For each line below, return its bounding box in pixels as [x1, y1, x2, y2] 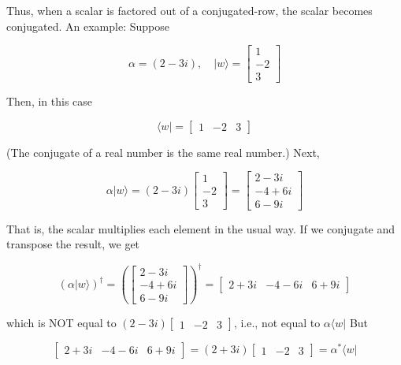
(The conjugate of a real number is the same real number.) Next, [6, 143, 320, 160]
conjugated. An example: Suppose [6, 17, 169, 34]
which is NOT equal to [6, 315, 117, 331]
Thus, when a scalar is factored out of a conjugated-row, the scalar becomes [6, 2, 373, 18]
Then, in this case [6, 93, 93, 110]
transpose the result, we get [6, 236, 140, 252]
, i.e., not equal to [233, 315, 321, 331]
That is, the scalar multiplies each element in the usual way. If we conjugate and [6, 220, 395, 237]
